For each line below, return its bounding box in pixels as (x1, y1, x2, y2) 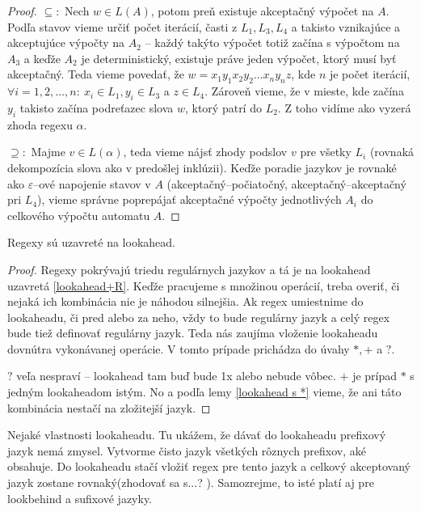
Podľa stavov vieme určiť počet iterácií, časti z (7, 18, 238, 35)
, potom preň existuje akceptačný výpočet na (150, 2, 374, 19)
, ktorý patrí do (184, 99, 262, 116)
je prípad (352, 367, 398, 384)
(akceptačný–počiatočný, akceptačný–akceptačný (166, 175, 406, 192)
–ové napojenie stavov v (33, 175, 151, 192)
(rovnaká (369, 143, 415, 160)
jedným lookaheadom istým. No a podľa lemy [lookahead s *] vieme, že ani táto (7, 383, 402, 400)
